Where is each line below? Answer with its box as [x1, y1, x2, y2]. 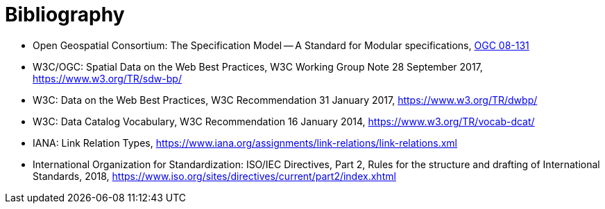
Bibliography [5, 3, 125, 26]
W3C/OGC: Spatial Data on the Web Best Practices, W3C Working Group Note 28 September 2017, [33, 60, 483, 73]
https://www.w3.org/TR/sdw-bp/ [33, 72, 182, 84]
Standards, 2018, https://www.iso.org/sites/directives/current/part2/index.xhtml [33, 170, 396, 182]
